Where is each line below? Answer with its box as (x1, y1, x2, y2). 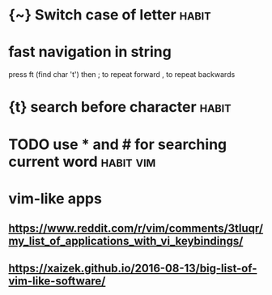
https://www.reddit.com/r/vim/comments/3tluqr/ (8, 221, 264, 236)
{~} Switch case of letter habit (8, 6, 212, 24)
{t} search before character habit (8, 98, 232, 117)
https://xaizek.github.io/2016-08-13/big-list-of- (8, 262, 257, 276)
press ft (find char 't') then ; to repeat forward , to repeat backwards (8, 70, 236, 79)
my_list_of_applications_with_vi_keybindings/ (8, 234, 244, 248)
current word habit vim (8, 152, 156, 171)
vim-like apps (8, 189, 103, 207)
